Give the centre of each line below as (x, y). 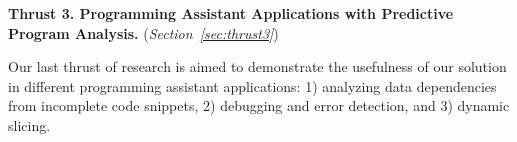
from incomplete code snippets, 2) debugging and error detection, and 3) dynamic (259, 105)
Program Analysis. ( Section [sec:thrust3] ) (143, 32)
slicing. (29, 124)
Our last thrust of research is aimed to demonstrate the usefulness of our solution (257, 66)
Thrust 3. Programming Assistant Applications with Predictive (231, 13)
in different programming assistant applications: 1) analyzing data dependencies (252, 85)
